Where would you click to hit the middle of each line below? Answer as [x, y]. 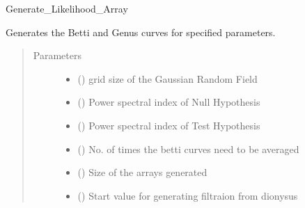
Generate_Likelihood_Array [67, 8]
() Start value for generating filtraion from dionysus [188, 195]
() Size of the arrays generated [142, 172]
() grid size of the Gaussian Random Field [167, 78]
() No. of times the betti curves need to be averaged [188, 149]
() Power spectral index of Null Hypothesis [169, 102]
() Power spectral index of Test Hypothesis [169, 125]
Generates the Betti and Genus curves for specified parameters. [141, 32]
